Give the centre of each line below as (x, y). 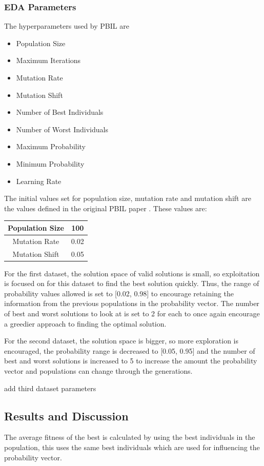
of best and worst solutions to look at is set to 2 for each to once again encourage (132, 313)
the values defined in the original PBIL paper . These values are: (106, 208)
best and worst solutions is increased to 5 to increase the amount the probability (131, 361)
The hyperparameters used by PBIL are (67, 26)
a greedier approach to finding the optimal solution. (85, 323)
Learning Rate (39, 181)
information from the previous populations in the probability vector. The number (132, 303)
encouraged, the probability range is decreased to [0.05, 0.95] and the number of (130, 350)
